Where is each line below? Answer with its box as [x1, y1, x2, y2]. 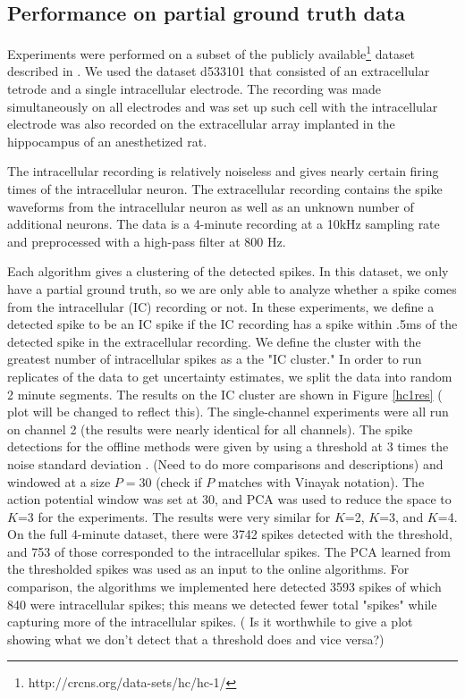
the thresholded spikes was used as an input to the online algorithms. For [7, 559, 410, 578]
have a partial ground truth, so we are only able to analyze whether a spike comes [7, 279, 457, 298]
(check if [156, 472, 202, 491]
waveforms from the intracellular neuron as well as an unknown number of [7, 197, 414, 215]
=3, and [379, 507, 424, 526]
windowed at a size [7, 472, 111, 491]
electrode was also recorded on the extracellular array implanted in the [7, 114, 395, 133]
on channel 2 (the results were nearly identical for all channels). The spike [7, 419, 413, 438]
